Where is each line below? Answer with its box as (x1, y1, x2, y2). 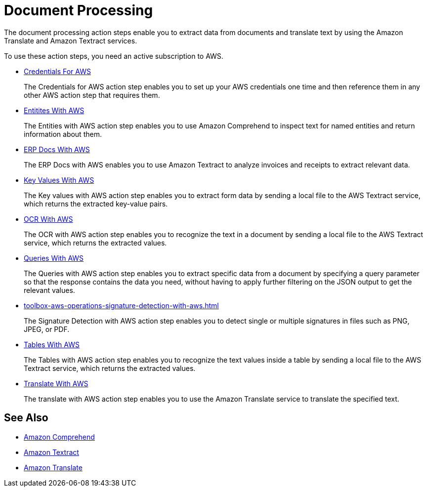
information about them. (24, 129, 102, 138)
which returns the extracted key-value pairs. (24, 199, 168, 208)
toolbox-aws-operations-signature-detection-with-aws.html (24, 301, 219, 310)
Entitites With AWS (24, 106, 85, 115)
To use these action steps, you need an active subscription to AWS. (4, 51, 223, 60)
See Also (4, 411, 48, 424)
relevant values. (24, 286, 75, 294)
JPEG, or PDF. (24, 325, 70, 333)
